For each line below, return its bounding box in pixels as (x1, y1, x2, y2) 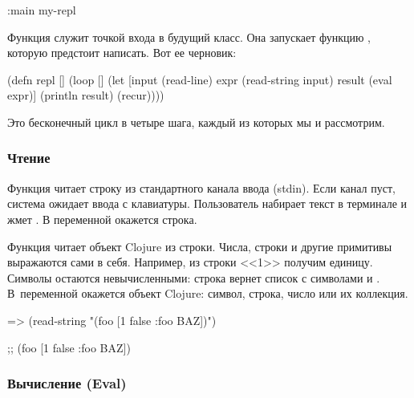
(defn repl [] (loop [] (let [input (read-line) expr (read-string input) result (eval (7, 71, 392, 87)
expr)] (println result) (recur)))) (7, 87, 164, 104)
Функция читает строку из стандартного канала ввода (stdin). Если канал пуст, (7, 179, 396, 196)
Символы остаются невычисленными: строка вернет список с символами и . (7, 269, 380, 286)
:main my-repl (7, 2, 76, 18)
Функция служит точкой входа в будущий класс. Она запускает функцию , (7, 28, 371, 45)
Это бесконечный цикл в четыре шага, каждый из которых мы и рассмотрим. (7, 113, 385, 130)
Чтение (7, 148, 51, 168)
